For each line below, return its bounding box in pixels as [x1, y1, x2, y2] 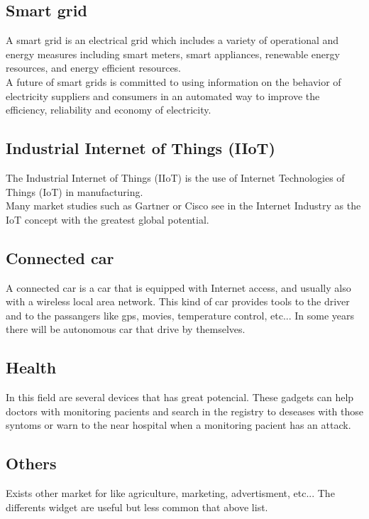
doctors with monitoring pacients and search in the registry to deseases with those [6, 403, 363, 418]
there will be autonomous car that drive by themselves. [6, 322, 246, 337]
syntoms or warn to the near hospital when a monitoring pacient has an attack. [6, 417, 351, 432]
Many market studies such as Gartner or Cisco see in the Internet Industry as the [6, 198, 361, 213]
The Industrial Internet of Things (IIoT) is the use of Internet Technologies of [6, 170, 345, 185]
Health [6, 356, 57, 378]
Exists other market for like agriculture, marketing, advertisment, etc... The [6, 486, 335, 501]
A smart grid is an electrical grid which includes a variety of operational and [6, 33, 339, 48]
